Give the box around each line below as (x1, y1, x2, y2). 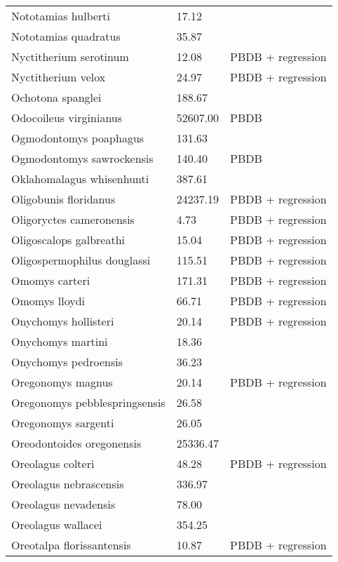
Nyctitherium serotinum (11, 48, 129, 65)
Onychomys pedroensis (11, 354, 123, 370)
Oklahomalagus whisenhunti (11, 170, 149, 187)
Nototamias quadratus (11, 28, 121, 44)
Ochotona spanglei (11, 89, 102, 105)
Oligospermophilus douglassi (11, 252, 151, 268)
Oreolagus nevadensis (11, 496, 116, 512)
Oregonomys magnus (11, 374, 113, 390)
